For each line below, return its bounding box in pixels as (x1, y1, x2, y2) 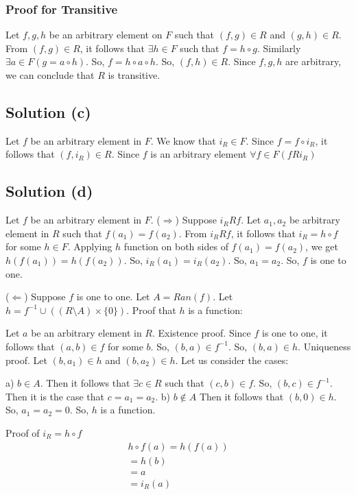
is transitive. (108, 68, 161, 82)
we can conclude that (5, 68, 95, 82)
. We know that (150, 133, 216, 147)
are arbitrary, (285, 54, 342, 69)
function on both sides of (123, 239, 228, 254)
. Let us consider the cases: (175, 352, 289, 367)
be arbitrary (289, 213, 340, 227)
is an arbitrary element (150, 147, 247, 161)
